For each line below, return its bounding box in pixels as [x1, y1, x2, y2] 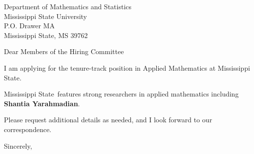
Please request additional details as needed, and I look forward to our [4, 115, 212, 125]
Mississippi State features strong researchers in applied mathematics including [4, 89, 239, 99]
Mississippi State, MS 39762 [4, 30, 88, 40]
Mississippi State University [4, 11, 87, 21]
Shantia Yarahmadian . [4, 98, 80, 108]
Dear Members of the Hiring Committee [4, 46, 124, 57]
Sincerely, [4, 140, 32, 151]
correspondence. [4, 124, 51, 134]
